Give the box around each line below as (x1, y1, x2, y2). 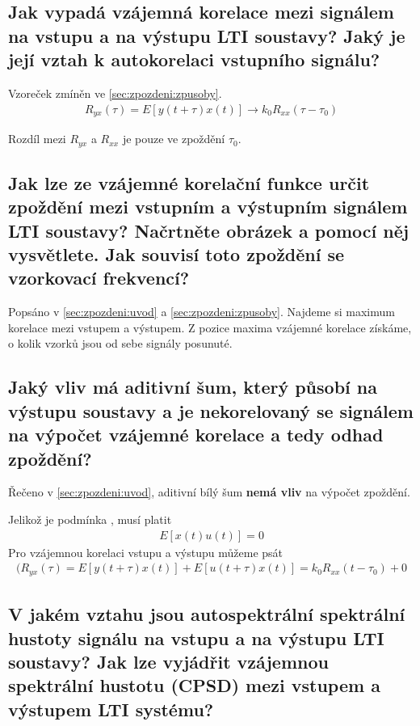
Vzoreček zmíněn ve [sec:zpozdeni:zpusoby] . (8, 84, 222, 101)
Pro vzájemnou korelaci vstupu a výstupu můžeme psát (8, 543, 283, 560)
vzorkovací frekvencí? (8, 265, 190, 290)
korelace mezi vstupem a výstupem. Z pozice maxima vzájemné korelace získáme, (8, 319, 412, 336)
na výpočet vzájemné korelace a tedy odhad (8, 422, 384, 447)
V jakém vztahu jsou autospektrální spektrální (8, 601, 405, 627)
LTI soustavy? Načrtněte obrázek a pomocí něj (8, 217, 409, 243)
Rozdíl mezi (8, 130, 66, 147)
